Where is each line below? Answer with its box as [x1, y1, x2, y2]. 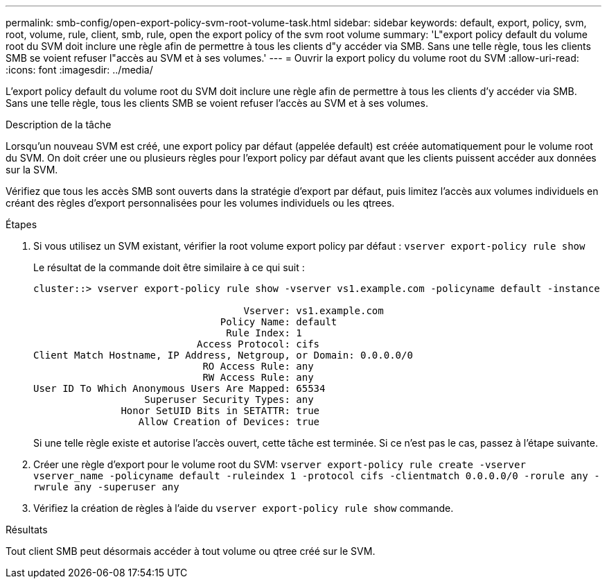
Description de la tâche [6, 119, 112, 130]
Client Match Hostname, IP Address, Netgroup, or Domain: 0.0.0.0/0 [33, 350, 413, 361]
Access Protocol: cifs [197, 338, 320, 350]
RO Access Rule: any [202, 361, 314, 372]
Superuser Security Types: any [144, 394, 314, 405]
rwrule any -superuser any [33, 481, 179, 492]
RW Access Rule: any [202, 372, 314, 383]
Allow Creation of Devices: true [138, 416, 320, 427]
